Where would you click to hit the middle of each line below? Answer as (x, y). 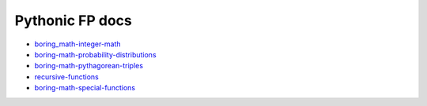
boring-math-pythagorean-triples (89, 66)
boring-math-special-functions (85, 88)
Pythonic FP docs (73, 20)
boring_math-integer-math (78, 44)
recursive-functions (66, 77)
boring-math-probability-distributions (96, 54)
